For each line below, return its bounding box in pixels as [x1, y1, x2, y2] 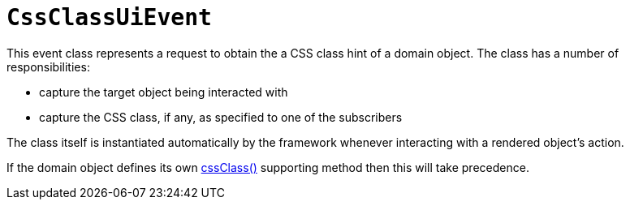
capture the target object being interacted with [39, 84, 288, 99]
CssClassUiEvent [6, 4, 212, 31]
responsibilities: [6, 59, 90, 74]
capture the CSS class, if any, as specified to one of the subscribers [39, 109, 403, 124]
